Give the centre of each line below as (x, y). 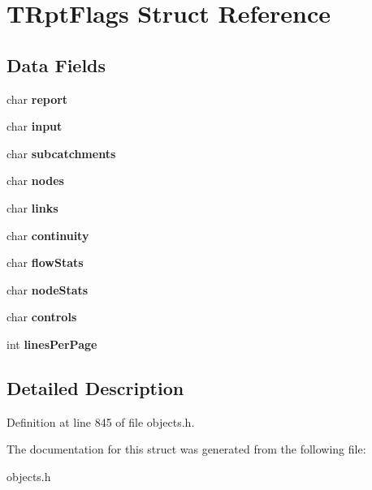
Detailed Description (95, 387)
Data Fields (56, 64)
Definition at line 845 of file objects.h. (101, 421)
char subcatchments (61, 153)
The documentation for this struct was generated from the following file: (186, 449)
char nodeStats (48, 289)
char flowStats (45, 262)
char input (35, 126)
